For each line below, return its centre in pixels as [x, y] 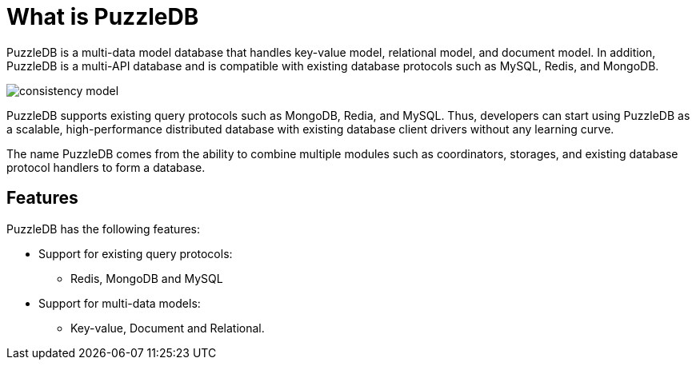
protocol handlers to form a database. [106, 167]
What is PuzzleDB [103, 17]
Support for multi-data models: [120, 303]
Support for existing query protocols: [136, 253]
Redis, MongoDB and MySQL [147, 278]
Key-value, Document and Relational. [168, 328]
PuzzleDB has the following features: [104, 229]
